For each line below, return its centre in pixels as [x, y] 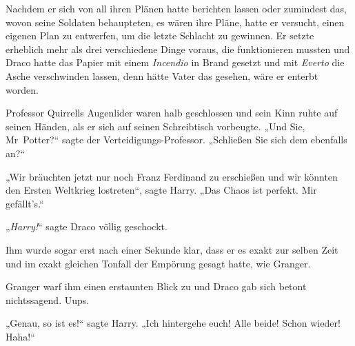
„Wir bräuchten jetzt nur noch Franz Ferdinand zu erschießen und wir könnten [172, 176]
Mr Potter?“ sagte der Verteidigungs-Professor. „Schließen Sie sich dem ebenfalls [176, 140]
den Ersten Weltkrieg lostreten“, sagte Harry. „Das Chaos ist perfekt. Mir [161, 190]
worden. [22, 89]
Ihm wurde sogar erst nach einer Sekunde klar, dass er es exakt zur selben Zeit [172, 249]
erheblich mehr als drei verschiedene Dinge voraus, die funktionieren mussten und [178, 49]
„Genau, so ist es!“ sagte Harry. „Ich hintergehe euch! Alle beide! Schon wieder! [173, 323]
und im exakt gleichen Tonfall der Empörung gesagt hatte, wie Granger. [158, 263]
